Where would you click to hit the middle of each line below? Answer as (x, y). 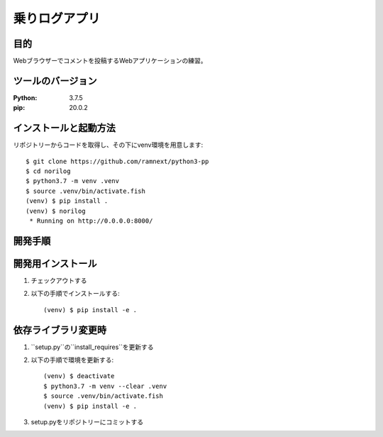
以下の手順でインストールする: (75, 294)
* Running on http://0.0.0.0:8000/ (91, 221)
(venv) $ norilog (56, 211)
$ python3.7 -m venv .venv (73, 181)
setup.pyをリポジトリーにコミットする (87, 421)
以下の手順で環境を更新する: (72, 360)
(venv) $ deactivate (79, 376)
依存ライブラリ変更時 (60, 330)
